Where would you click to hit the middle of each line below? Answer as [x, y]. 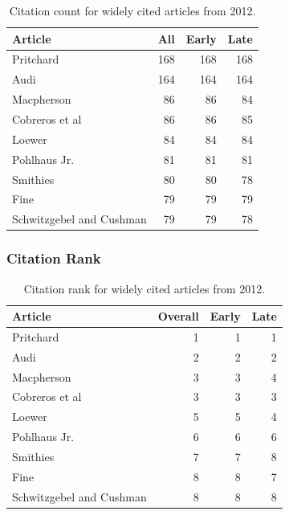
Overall [178, 316]
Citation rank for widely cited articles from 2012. [144, 288]
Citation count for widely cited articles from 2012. [132, 10]
